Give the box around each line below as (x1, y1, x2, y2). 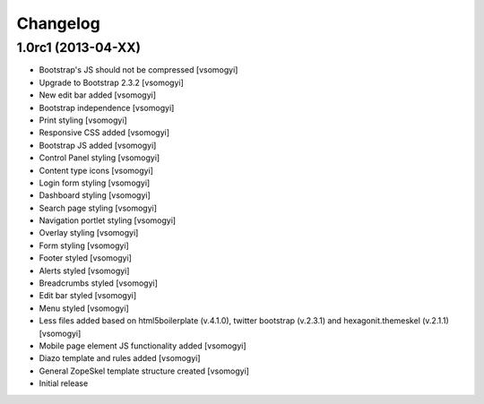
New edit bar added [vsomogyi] (39, 90, 157, 100)
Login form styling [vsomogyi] (39, 177, 151, 188)
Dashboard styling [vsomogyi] (39, 190, 151, 201)
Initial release (39, 378, 89, 389)
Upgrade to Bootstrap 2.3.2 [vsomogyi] (39, 77, 184, 88)
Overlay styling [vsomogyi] (39, 228, 139, 238)
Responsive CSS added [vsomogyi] (39, 127, 170, 138)
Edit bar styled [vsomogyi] (39, 290, 137, 301)
